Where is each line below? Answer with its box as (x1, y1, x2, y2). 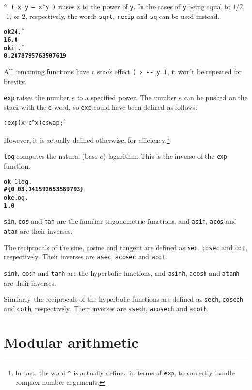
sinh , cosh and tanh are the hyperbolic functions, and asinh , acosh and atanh (4, 268, 240, 278)
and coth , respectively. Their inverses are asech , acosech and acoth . (4, 303, 209, 313)
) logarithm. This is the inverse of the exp (103, 151, 227, 161)
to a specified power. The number (77, 92, 176, 102)
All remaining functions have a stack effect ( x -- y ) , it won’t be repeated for (4, 66, 242, 76)
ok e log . (4, 194, 29, 201)
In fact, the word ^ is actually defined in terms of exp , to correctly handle (15, 367, 235, 377)
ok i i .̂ (4, 44, 21, 51)
